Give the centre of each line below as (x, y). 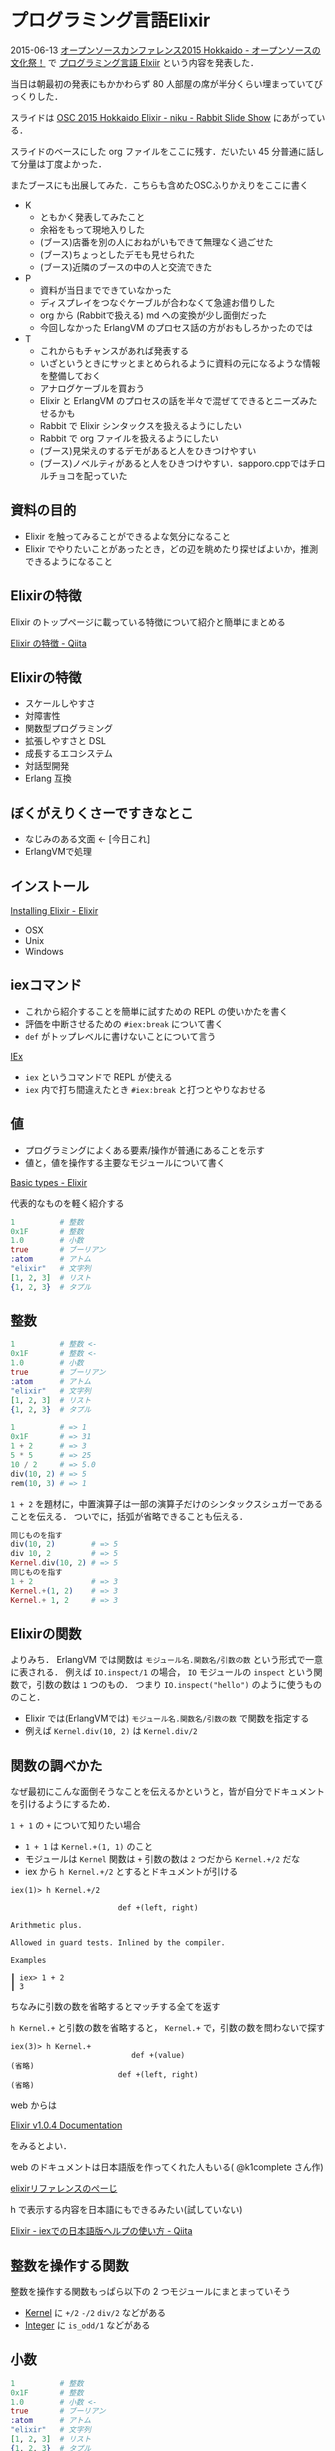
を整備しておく (70, 375)
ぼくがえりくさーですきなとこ (102, 812)
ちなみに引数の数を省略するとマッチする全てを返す (115, 2007)
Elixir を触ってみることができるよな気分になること (128, 536)
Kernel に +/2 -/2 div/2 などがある (95, 2312)
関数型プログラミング (68, 728)
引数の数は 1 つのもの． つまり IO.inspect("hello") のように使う (170, 1685)
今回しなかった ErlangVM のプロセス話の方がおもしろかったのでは (176, 327)
